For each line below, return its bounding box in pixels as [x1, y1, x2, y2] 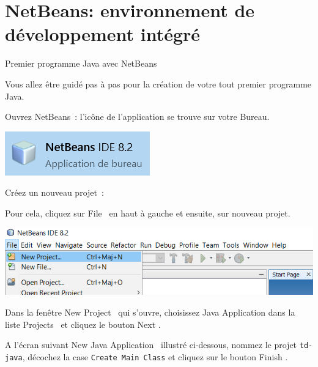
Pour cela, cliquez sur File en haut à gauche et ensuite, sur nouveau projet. [5, 206, 290, 219]
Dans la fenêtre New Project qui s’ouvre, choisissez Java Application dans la [5, 305, 295, 318]
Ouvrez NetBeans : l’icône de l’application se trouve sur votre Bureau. [5, 110, 270, 123]
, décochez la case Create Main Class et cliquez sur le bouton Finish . [22, 350, 288, 363]
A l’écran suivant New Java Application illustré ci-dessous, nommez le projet [5, 338, 297, 351]
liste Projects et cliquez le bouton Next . [5, 317, 161, 330]
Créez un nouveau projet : [5, 186, 104, 199]
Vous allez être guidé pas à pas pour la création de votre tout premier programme [5, 77, 312, 90]
